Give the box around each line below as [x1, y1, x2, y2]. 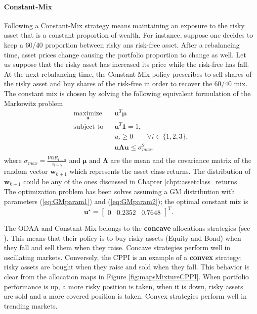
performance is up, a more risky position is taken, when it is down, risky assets [4, 281, 243, 291]
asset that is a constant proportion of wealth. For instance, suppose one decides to [4, 30, 253, 40]
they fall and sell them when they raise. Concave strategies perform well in [4, 242, 231, 253]
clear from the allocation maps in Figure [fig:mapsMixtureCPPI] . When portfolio [4, 271, 249, 281]
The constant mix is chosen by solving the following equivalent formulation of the [4, 88, 251, 98]
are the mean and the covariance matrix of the [110, 155, 252, 165]
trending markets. [4, 300, 58, 311]
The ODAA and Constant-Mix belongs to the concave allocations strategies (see [4, 223, 250, 233]
